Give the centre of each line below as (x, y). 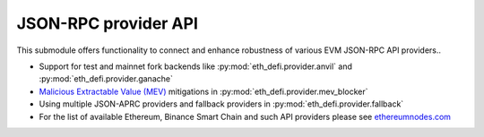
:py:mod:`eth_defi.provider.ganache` (106, 79)
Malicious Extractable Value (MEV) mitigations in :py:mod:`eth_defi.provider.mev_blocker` (203, 91)
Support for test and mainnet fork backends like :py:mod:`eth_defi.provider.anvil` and (196, 66)
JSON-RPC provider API (108, 23)
